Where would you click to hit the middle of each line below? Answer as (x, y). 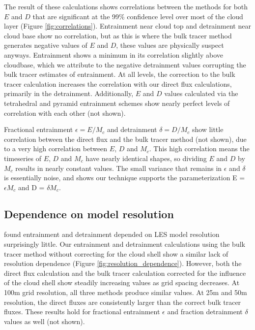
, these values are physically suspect (170, 45)
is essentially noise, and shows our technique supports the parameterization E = (125, 178)
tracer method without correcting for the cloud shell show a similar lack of (116, 253)
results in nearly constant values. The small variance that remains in (119, 168)
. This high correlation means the (199, 148)
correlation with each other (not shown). (65, 113)
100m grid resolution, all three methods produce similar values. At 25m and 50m (126, 292)
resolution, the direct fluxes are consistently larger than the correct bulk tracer (123, 302)
